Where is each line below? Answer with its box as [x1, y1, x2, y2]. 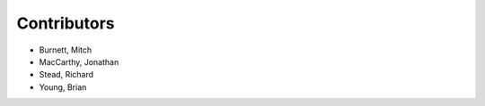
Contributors [16, 13, 116, 33]
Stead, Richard [39, 69, 94, 80]
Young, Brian [39, 81, 87, 93]
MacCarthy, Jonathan [39, 56, 119, 67]
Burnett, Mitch [39, 45, 93, 55]
